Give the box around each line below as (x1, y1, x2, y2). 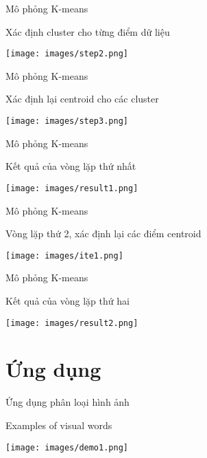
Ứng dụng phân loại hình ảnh (5, 395, 130, 409)
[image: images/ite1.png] (5, 250, 123, 261)
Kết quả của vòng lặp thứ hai (5, 293, 130, 307)
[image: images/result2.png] (5, 318, 138, 328)
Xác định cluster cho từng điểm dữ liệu (5, 24, 170, 39)
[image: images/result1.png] (5, 183, 138, 193)
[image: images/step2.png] (5, 49, 128, 59)
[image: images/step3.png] (5, 116, 128, 127)
